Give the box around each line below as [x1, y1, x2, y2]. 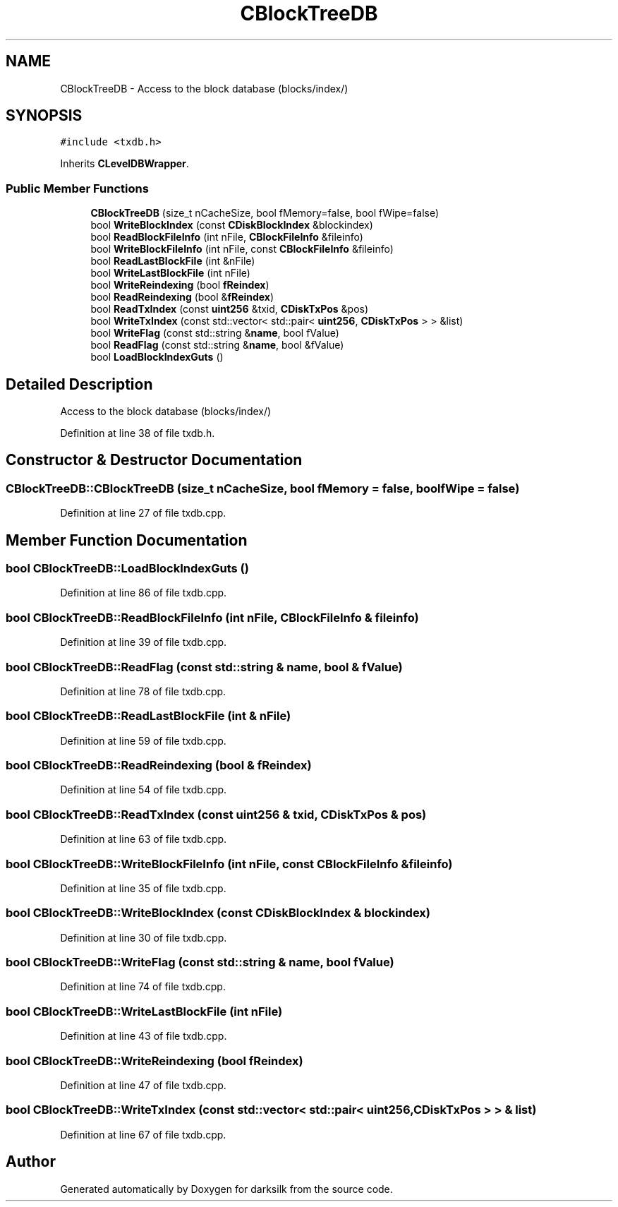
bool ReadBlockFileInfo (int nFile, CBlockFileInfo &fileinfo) [90, 231, 363, 244]
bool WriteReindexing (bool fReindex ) [90, 279, 269, 292]
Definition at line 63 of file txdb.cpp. [60, 833, 227, 846]
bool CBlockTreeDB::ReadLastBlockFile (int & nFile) [6, 709, 291, 723]
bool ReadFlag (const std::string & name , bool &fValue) [90, 339, 344, 352]
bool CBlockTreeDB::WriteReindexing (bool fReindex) [6, 1053, 303, 1068]
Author [6, 1153, 56, 1171]
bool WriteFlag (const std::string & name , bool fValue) [90, 327, 339, 340]
